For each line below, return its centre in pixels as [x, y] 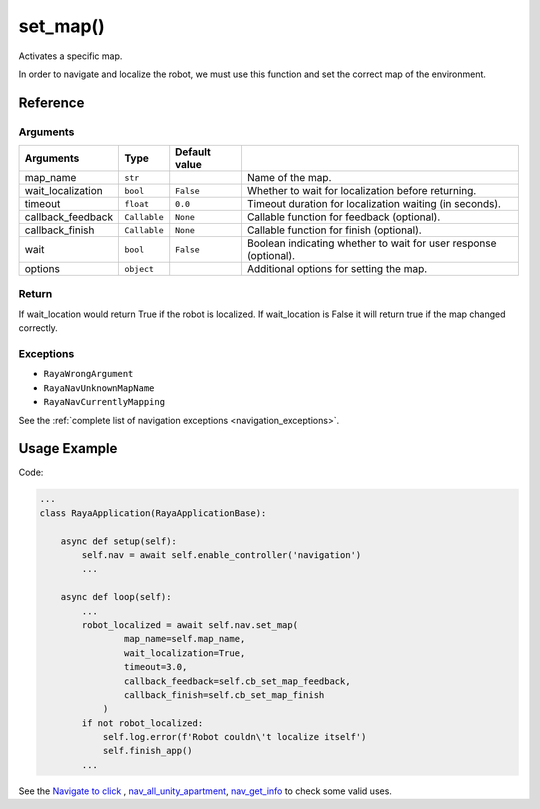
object [139, 268]
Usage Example [68, 448]
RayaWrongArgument [88, 374]
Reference [51, 102]
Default [193, 152]
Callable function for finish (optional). [334, 230]
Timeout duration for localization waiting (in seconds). [374, 204]
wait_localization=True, [184, 653]
